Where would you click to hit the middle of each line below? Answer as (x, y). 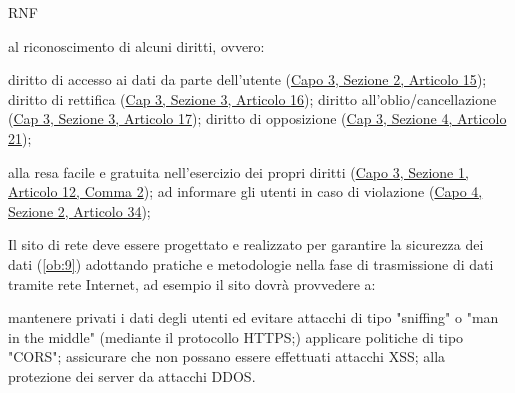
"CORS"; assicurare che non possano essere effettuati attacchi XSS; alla (227, 356)
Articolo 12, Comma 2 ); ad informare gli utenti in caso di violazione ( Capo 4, (245, 191)
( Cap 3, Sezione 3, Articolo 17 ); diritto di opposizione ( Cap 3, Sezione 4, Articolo (257, 118)
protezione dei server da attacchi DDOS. (132, 375)
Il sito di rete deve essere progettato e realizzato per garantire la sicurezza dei (246, 244)
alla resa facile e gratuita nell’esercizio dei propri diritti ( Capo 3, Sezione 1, (238, 171)
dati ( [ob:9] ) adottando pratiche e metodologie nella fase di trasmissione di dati (251, 263)
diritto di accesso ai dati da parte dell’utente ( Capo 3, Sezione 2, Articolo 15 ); (247, 79)
